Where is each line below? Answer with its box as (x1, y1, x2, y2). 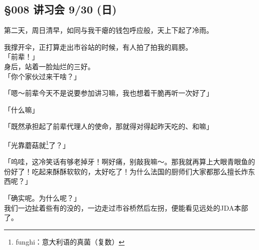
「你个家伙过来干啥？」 (4, 71, 81, 81)
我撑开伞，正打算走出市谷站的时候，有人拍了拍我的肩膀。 (4, 41, 192, 52)
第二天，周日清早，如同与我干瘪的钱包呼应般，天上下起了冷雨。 (4, 25, 213, 35)
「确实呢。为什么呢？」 (4, 192, 81, 203)
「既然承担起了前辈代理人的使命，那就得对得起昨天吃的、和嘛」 (4, 121, 213, 131)
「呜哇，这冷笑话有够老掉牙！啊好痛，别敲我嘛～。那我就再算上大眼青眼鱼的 (4, 156, 255, 167)
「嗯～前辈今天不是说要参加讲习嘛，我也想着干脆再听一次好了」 (4, 88, 213, 98)
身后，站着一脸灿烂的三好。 (4, 61, 95, 71)
